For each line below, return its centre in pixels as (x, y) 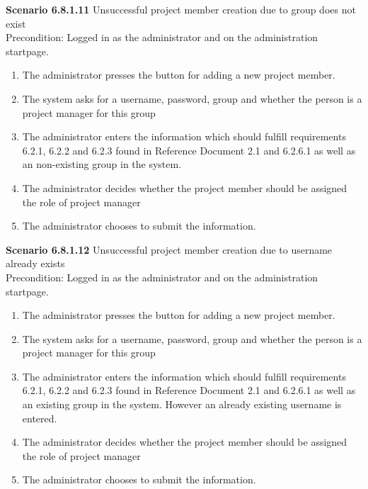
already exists (35, 263)
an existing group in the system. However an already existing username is (182, 404)
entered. (40, 418)
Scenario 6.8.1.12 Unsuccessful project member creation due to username (169, 249)
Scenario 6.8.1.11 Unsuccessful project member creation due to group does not (181, 9)
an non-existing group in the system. (102, 164)
